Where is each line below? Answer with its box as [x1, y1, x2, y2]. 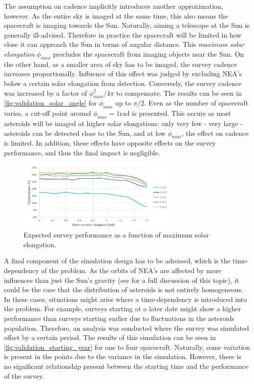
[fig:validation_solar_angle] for [4, 98, 97, 108]
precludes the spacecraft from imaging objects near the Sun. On [53, 48, 244, 59]
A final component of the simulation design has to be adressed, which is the [4, 256, 231, 266]
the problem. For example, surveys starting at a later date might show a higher [4, 303, 241, 314]
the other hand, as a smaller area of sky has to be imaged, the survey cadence [4, 59, 237, 69]
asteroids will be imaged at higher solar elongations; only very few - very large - [4, 118, 243, 128]
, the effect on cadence [182, 128, 249, 138]
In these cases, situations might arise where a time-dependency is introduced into [4, 294, 247, 304]
